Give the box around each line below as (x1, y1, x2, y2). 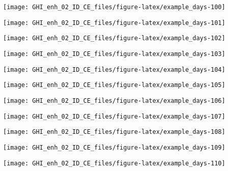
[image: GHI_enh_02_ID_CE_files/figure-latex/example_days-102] (3, 35, 225, 42)
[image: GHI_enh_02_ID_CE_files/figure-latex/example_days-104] (3, 66, 225, 73)
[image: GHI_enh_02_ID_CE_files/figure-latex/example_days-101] (3, 19, 225, 26)
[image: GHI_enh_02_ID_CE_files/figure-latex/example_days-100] (3, 4, 225, 11)
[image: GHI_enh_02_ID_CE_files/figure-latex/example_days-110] (3, 159, 225, 167)
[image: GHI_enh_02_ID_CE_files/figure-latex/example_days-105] (3, 81, 225, 89)
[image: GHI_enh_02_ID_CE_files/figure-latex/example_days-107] (3, 112, 225, 120)
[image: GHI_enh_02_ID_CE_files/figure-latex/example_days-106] (3, 97, 225, 104)
